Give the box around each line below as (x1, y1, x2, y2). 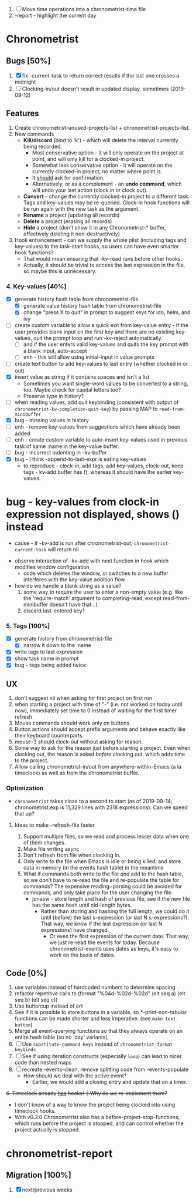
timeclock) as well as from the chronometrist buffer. (14, 769, 139, 777)
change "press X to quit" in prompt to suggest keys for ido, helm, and (23, 309, 191, 316)
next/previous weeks (22, 1186, 73, 1194)
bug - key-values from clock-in (6, 496, 160, 508)
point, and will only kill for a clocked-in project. (32, 155, 145, 162)
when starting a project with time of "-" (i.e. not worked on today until (14, 701, 183, 708)
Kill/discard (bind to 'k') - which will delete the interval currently (23, 136, 178, 143)
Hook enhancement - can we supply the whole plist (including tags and (14, 236, 187, 243)
